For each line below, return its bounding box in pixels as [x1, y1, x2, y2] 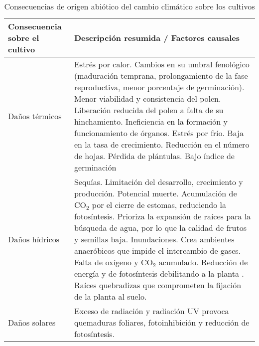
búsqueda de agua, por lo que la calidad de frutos [74, 222, 247, 233]
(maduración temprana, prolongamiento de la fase [74, 70, 248, 81]
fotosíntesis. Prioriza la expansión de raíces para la [74, 210, 251, 222]
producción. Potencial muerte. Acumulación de [74, 187, 237, 199]
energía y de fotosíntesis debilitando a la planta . [74, 268, 244, 279]
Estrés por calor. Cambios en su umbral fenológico [74, 58, 250, 70]
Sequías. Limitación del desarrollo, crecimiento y [74, 176, 243, 187]
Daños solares [8, 317, 56, 328]
